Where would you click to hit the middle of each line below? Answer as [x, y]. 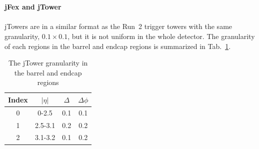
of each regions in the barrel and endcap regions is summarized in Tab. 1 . [118, 46]
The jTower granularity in [48, 63]
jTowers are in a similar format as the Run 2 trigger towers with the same [118, 26]
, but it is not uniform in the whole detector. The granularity [161, 36]
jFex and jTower [33, 7]
